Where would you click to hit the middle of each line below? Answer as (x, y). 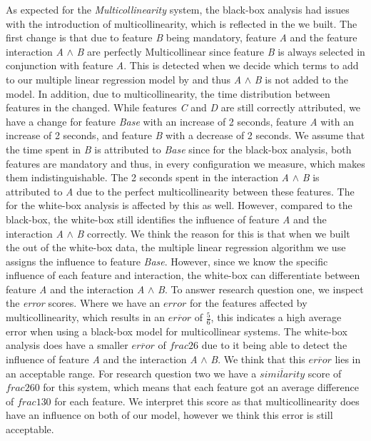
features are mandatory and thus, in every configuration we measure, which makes (185, 163)
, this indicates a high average (276, 317)
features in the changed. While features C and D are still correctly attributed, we (183, 107)
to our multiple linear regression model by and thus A (124, 79)
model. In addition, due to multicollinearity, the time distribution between (168, 93)
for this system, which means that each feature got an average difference (201, 387)
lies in (348, 359)
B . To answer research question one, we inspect (261, 289)
